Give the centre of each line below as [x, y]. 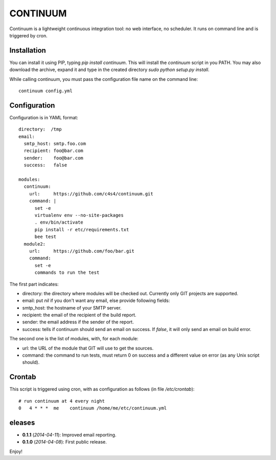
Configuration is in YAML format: [44, 117]
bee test [45, 237]
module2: [35, 244]
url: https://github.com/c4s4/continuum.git [91, 194]
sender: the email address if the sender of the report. [78, 322]
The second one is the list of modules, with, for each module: [74, 339]
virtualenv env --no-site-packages [79, 215]
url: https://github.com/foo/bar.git [82, 251]
